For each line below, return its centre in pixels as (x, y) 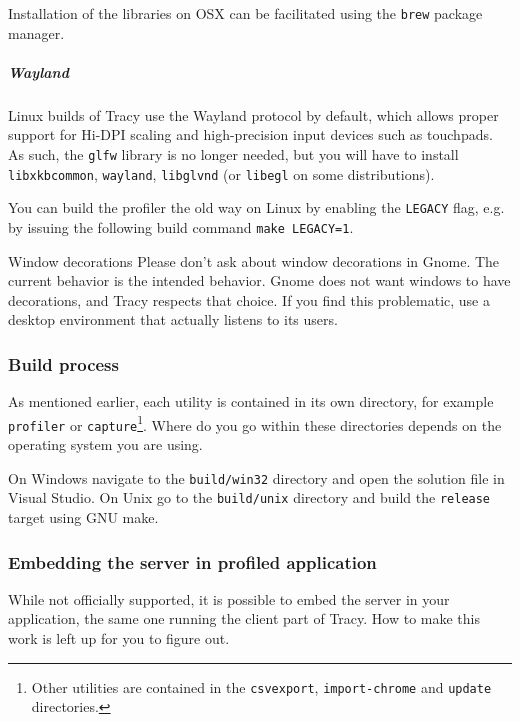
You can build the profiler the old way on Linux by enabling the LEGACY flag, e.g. (256, 207)
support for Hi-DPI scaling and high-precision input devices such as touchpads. (250, 134)
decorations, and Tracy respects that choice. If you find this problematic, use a (249, 299)
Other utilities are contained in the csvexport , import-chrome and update (261, 686)
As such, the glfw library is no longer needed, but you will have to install (233, 154)
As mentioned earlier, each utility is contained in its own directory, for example (251, 401)
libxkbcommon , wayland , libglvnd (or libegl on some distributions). (221, 173)
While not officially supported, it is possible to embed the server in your (229, 598)
